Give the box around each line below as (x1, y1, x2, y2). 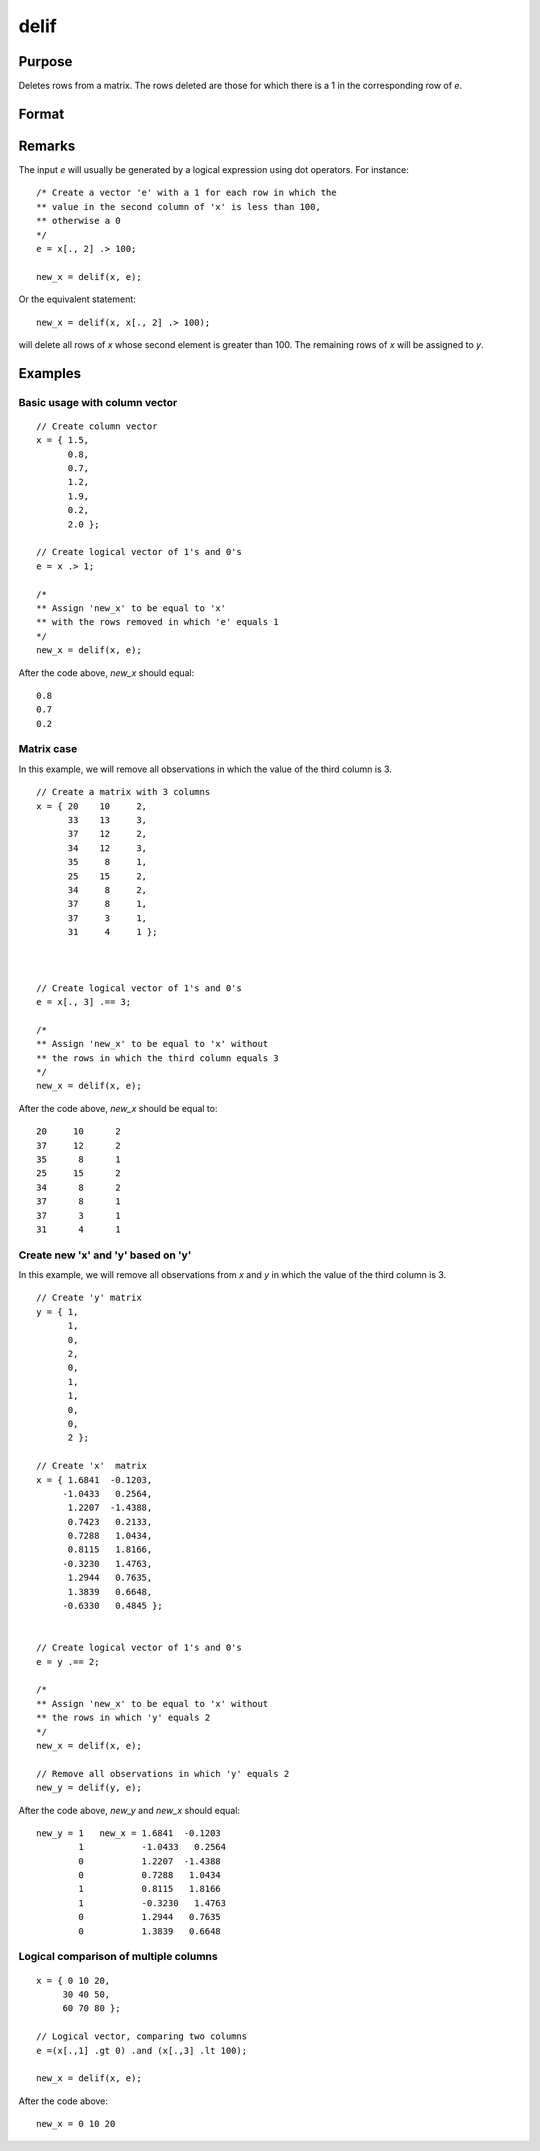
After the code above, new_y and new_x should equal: (18, 1804, 240, 1816)
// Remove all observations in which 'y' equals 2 (36, 1768, 290, 1779)
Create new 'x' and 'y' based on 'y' (18, 1248, 192, 1262)
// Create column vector (36, 420, 158, 432)
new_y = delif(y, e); (36, 1782, 142, 1794)
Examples (18, 365, 82, 382)
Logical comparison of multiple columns (18, 1950, 219, 1964)
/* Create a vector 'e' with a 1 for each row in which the (36, 187, 337, 199)
